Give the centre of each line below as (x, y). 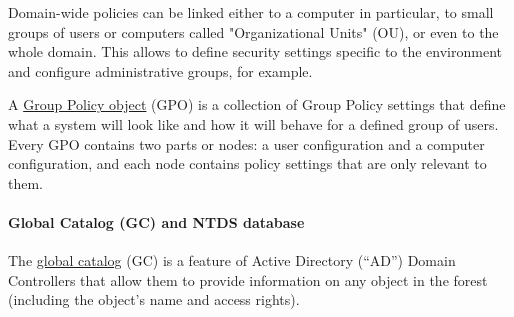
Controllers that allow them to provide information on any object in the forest (248, 279)
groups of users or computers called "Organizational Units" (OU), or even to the (253, 31)
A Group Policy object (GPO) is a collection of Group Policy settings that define (257, 104)
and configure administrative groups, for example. (160, 70)
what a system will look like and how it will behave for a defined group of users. (253, 123)
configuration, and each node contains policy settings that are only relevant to (247, 163)
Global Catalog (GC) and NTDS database (156, 221)
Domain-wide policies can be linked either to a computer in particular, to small (251, 12)
